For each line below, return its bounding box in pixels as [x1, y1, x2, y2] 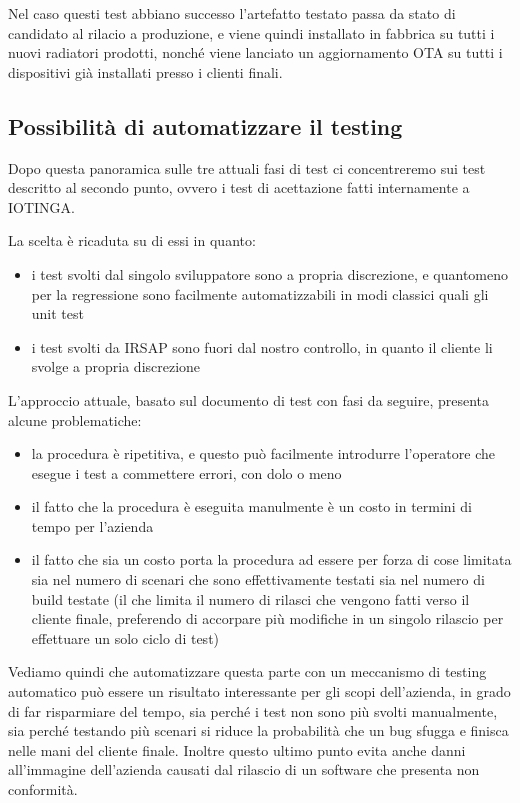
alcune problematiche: [8, 409, 142, 430]
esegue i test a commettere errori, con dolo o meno [31, 462, 342, 483]
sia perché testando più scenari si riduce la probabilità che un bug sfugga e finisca [8, 720, 509, 741]
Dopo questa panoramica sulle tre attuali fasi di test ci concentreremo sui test [8, 157, 486, 178]
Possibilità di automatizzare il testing [8, 110, 403, 141]
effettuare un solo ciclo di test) [31, 627, 220, 648]
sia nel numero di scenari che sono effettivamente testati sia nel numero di [31, 569, 485, 590]
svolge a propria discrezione [31, 356, 201, 377]
